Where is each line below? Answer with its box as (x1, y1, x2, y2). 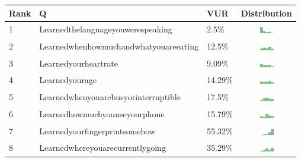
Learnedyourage (39, 74, 97, 86)
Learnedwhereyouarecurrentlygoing (39, 141, 166, 154)
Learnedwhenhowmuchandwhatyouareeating (39, 40, 198, 52)
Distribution (241, 6, 292, 19)
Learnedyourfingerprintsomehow (39, 124, 156, 137)
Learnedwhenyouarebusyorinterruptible (39, 91, 181, 103)
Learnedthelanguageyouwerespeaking (39, 23, 172, 35)
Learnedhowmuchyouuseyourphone (39, 107, 165, 120)
